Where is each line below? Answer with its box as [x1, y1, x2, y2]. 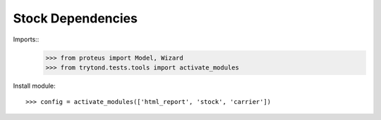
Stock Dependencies [13, 11, 138, 26]
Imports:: [13, 35, 40, 44]
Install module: [13, 81, 56, 90]
